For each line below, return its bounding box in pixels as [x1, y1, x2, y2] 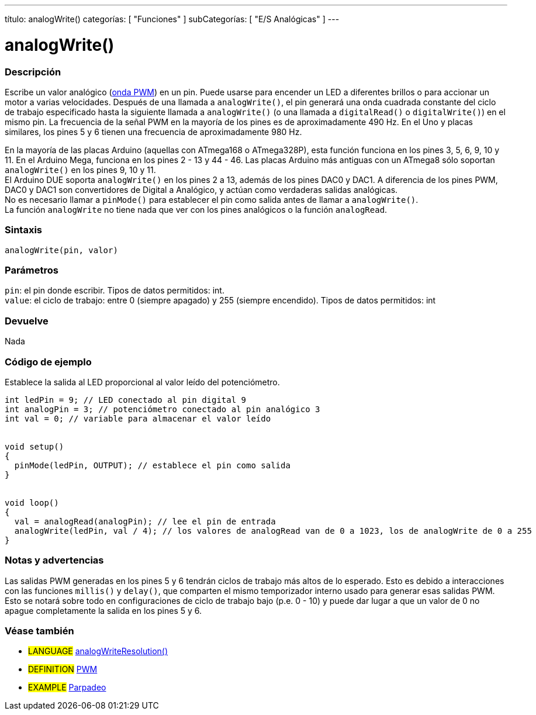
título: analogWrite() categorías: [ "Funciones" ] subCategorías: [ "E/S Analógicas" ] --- [5, 14, 340, 24]
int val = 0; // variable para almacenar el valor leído [5, 413, 271, 423]
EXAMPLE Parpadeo [28, 682, 106, 693]
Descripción [5, 65, 61, 78]
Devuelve [5, 315, 49, 327]
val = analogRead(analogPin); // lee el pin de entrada [14, 516, 276, 526]
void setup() [5, 441, 64, 451]
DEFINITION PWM [28, 664, 98, 675]
